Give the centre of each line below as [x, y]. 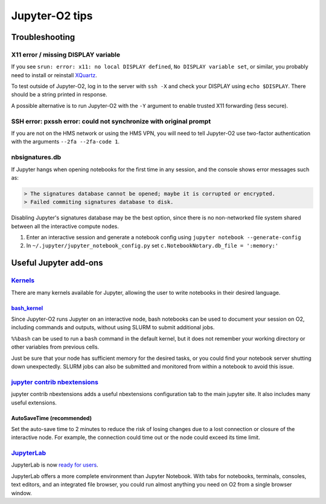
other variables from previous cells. [55, 347]
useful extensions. [34, 402]
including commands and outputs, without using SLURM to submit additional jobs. [113, 327]
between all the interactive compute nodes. [65, 226]
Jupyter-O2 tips [52, 16]
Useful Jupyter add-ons [57, 263]
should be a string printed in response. [59, 95]
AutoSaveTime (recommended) [51, 418]
